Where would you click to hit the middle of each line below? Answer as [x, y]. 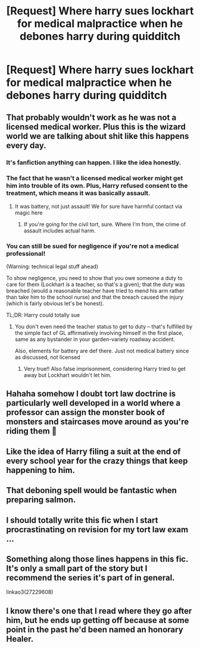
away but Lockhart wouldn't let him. [68, 375]
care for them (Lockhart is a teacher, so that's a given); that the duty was [96, 284]
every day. [26, 145]
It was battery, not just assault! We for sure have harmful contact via [99, 206]
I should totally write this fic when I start [82, 520]
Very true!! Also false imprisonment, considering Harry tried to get [105, 369]
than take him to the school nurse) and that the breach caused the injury [95, 297]
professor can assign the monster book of [86, 412]
